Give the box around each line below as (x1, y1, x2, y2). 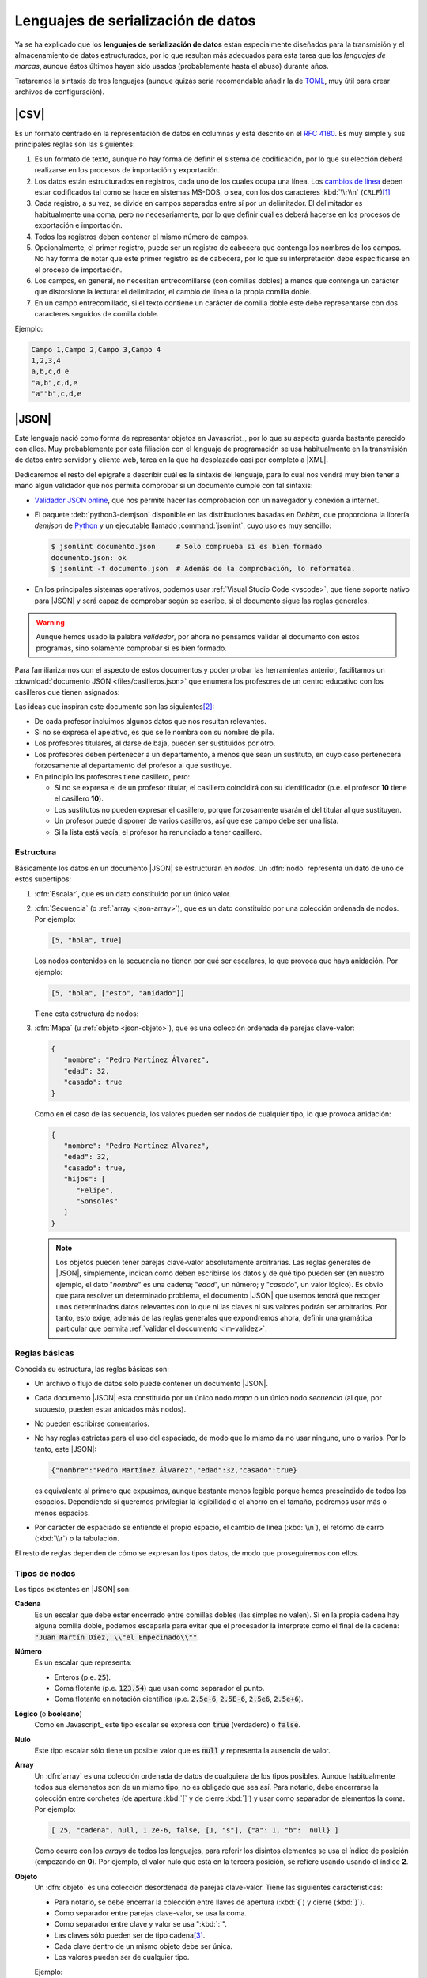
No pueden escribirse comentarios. (34, 1419, 150, 1428)
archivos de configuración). (14, 87, 104, 97)
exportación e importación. (34, 221, 123, 230)
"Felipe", (76, 1185, 115, 1195)
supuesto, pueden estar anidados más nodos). (34, 1404, 186, 1414)
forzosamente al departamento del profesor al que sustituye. (34, 760, 232, 771)
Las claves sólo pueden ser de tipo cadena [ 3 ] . (54, 1931, 206, 1940)
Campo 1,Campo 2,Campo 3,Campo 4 (31, 345, 161, 354)
